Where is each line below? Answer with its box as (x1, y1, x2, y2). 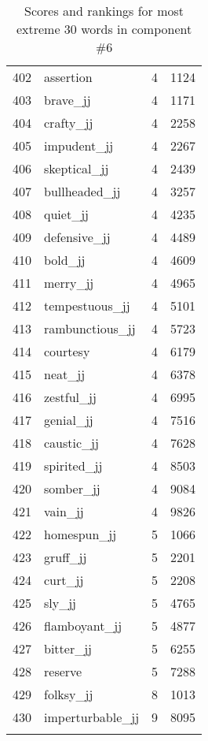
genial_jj (44, 411, 93, 429)
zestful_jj (44, 388, 97, 406)
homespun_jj (44, 525, 117, 543)
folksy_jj (44, 685, 93, 703)
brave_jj (44, 91, 91, 109)
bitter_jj (44, 639, 92, 657)
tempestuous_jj (44, 296, 130, 315)
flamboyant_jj (44, 616, 122, 635)
